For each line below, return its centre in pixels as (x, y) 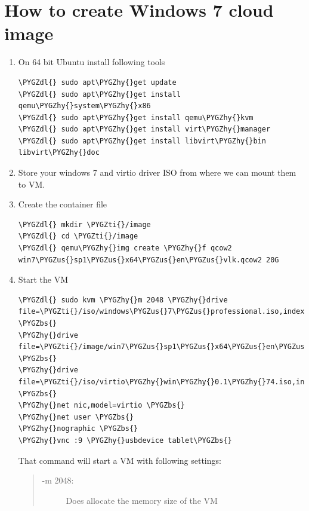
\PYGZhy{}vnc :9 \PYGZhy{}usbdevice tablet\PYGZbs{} (125, 440)
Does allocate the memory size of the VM (142, 500)
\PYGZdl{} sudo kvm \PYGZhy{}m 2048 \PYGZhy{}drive (123, 300)
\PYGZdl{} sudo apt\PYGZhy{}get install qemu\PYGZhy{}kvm (136, 117)
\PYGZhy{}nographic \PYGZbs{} (78, 429)
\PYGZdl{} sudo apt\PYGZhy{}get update (97, 82)
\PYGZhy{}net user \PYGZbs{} (76, 417)
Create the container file (63, 204)
